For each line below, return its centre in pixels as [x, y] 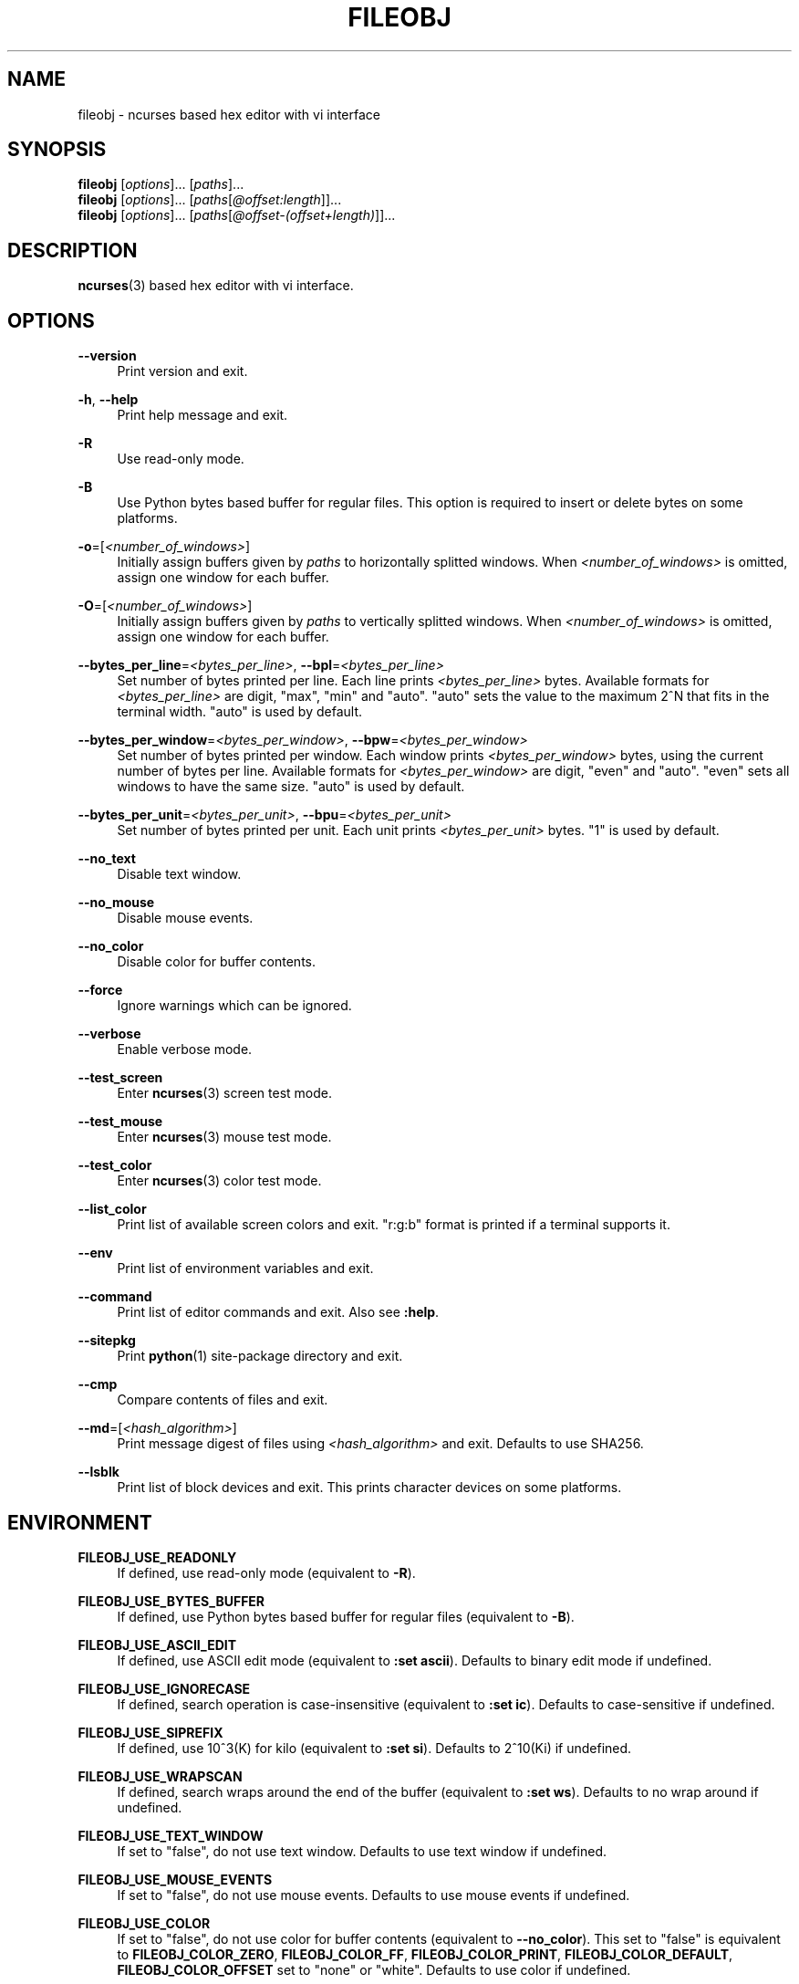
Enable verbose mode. [185, 1049]
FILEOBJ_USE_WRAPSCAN [160, 1776]
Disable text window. [179, 874]
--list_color [112, 1209]
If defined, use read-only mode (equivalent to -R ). [266, 1572]
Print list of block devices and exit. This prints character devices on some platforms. [369, 1488]
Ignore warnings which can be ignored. [234, 1006]
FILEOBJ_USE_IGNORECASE [164, 1688]
